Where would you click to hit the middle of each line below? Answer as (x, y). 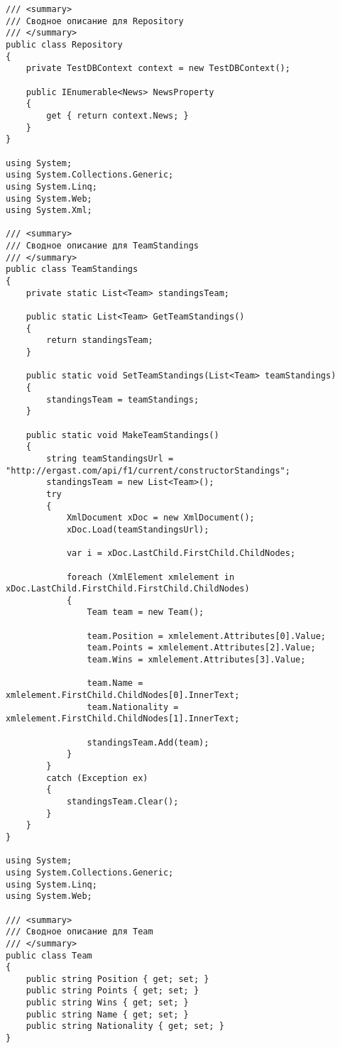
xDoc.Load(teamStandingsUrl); (138, 529)
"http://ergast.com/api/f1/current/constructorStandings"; (148, 470)
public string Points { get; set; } (113, 991)
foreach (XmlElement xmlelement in (150, 577)
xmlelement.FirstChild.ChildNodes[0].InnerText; (123, 695)
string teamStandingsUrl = (110, 458)
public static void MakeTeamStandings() (122, 435)
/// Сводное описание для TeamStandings (103, 246)
